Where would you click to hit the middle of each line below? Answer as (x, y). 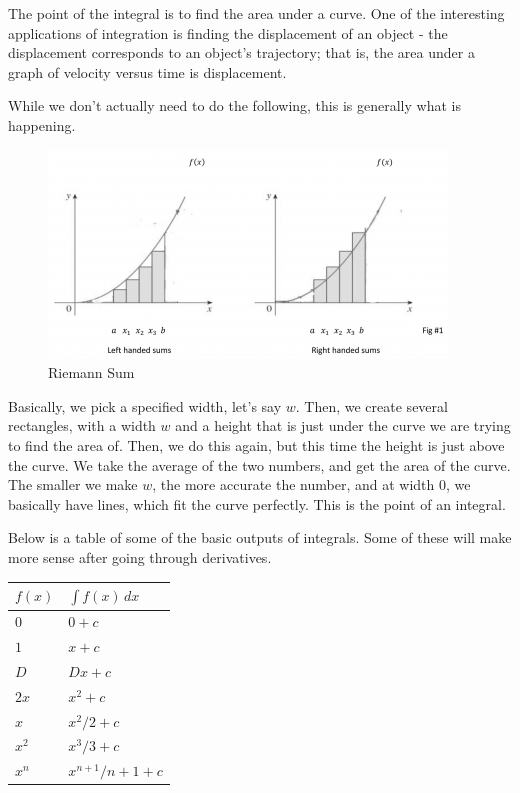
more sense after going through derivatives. (140, 556)
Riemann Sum (91, 372)
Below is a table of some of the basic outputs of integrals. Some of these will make (260, 537)
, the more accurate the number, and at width (293, 484)
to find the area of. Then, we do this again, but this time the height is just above (256, 444)
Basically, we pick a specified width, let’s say (145, 405)
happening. (42, 124)
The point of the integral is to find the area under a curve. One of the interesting (256, 13)
